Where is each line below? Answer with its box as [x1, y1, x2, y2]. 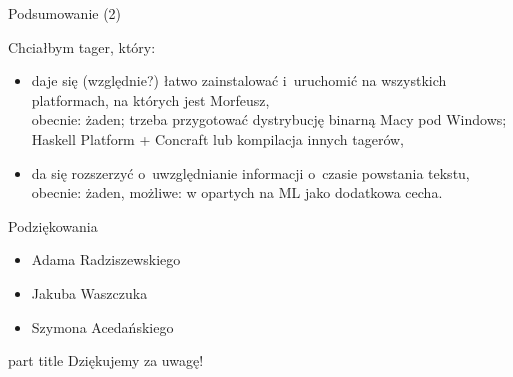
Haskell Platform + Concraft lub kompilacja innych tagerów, [31, 128, 404, 149]
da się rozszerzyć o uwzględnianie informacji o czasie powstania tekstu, [31, 162, 470, 183]
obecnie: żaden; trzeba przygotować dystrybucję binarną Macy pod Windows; [31, 109, 507, 130]
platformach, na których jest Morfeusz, [31, 89, 270, 110]
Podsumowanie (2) [8, 3, 122, 23]
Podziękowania [8, 215, 98, 236]
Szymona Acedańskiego [31, 316, 174, 337]
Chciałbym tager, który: [8, 36, 156, 57]
